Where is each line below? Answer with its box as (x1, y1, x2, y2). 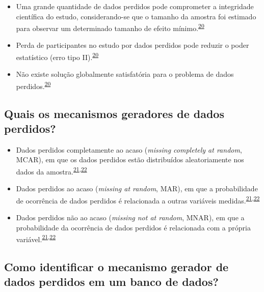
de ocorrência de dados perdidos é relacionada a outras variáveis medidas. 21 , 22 (16, 193, 260, 206)
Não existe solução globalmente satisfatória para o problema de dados (16, 69, 234, 79)
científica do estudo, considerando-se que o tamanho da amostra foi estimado (16, 11, 256, 21)
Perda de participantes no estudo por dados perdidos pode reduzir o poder (16, 40, 249, 50)
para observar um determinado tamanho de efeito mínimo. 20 (16, 21, 204, 33)
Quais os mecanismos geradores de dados (4, 105, 224, 121)
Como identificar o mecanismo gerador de (4, 258, 229, 274)
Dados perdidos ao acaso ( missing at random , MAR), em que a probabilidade (16, 183, 258, 194)
